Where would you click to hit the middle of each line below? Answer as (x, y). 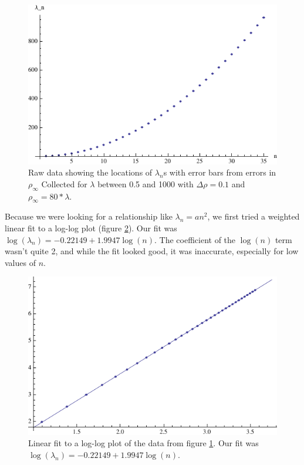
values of (20, 262)
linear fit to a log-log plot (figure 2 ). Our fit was (91, 228)
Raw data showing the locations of (90, 172)
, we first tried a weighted (254, 216)
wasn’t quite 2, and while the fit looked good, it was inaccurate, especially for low (152, 251)
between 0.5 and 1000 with (146, 183)
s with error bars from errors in (220, 172)
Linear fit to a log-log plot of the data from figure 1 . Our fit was (143, 443)
